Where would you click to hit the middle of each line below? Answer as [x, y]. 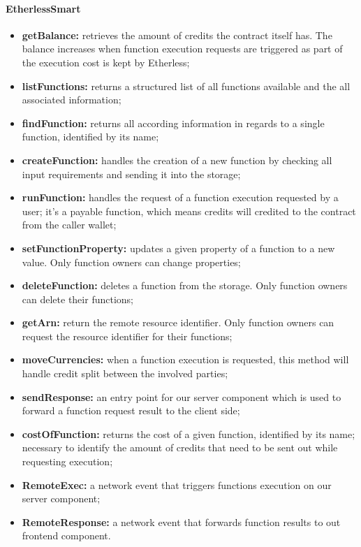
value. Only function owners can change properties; [131, 262]
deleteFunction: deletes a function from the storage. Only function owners [185, 285]
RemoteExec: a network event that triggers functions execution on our [177, 484]
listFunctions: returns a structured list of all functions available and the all [186, 86]
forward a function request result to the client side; [131, 410]
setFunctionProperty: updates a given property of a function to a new [178, 248]
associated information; [72, 100]
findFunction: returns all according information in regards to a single [173, 123]
